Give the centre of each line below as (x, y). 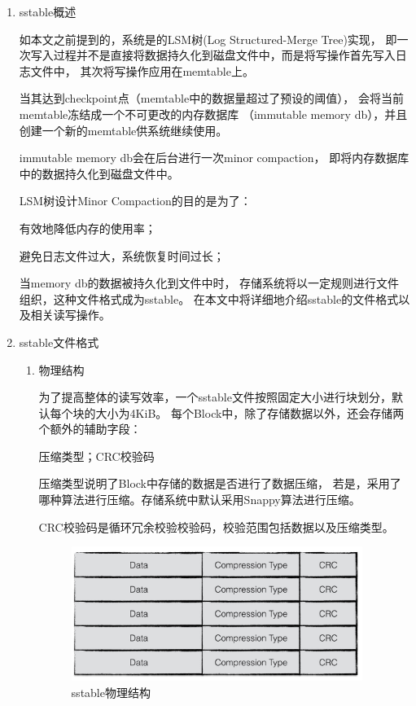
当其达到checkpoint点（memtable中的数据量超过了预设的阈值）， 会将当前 (211, 98)
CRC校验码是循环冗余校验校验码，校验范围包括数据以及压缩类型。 (216, 526)
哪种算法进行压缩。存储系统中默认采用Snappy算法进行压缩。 (199, 500)
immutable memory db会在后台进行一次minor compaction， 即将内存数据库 (214, 158)
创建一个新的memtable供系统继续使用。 (123, 130)
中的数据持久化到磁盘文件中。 (99, 173)
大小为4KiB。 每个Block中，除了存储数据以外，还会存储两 (250, 412)
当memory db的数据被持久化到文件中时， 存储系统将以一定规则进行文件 (209, 283)
